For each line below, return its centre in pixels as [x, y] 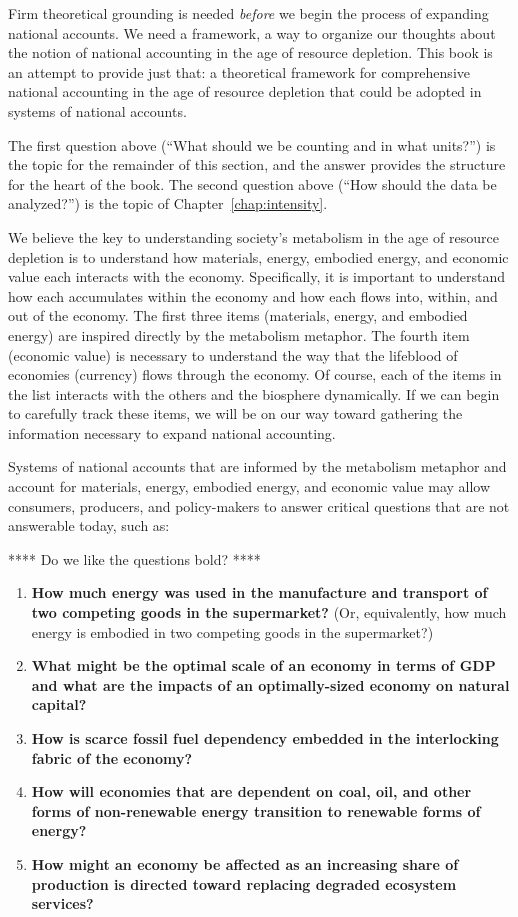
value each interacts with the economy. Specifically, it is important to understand [256, 276]
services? [62, 903]
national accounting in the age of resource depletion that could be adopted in [245, 91]
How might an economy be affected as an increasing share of [245, 863]
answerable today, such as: [89, 525]
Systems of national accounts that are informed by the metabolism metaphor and [257, 466]
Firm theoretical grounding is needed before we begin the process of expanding [248, 13]
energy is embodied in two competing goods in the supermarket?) [232, 631]
